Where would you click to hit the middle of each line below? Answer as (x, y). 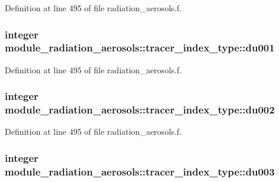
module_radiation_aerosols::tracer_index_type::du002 (140, 110)
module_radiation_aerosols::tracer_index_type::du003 (140, 171)
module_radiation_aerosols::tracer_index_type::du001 (140, 48)
